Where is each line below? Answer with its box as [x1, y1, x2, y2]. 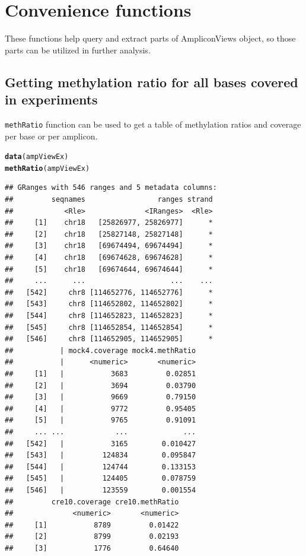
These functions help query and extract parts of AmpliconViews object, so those [5, 32, 296, 45]
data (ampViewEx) [5, 152, 69, 161]
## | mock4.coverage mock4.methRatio [5, 346, 196, 355]
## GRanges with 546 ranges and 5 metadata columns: [5, 183, 217, 192]
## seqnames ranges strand [5, 195, 213, 204]
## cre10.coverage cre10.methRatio [5, 497, 179, 506]
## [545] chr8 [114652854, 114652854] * [5, 323, 213, 332]
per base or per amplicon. [5, 129, 98, 142]
